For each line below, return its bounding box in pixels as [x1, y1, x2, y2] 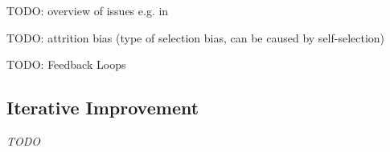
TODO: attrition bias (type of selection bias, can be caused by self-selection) [6, 29, 385, 46]
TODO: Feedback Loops [6, 56, 126, 73]
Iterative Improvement [6, 95, 199, 120]
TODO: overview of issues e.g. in [6, 2, 169, 18]
